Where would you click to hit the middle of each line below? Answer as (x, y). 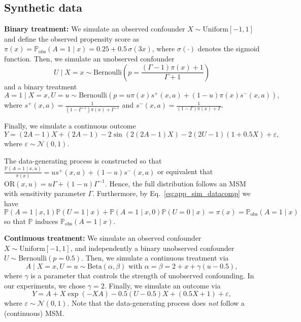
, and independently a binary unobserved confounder (152, 248)
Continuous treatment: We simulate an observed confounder (103, 238)
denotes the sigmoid (229, 49)
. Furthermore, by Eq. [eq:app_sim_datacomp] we (172, 193)
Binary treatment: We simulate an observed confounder (95, 29)
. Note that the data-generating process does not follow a (156, 303)
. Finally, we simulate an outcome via (162, 285)
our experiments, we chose (45, 285)
